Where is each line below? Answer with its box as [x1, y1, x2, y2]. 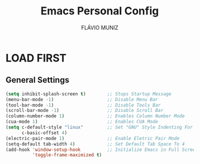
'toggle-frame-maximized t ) [32, 152, 102, 158]
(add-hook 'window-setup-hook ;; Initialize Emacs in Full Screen [5, 147, 198, 153]
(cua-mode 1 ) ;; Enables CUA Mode [5, 119, 159, 125]
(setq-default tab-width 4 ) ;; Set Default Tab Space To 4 [5, 141, 185, 147]
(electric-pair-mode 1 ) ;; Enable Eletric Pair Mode [5, 135, 180, 141]
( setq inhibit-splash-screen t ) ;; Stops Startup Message [5, 91, 171, 97]
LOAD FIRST [5, 51, 67, 65]
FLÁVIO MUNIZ [81, 24, 119, 31]
